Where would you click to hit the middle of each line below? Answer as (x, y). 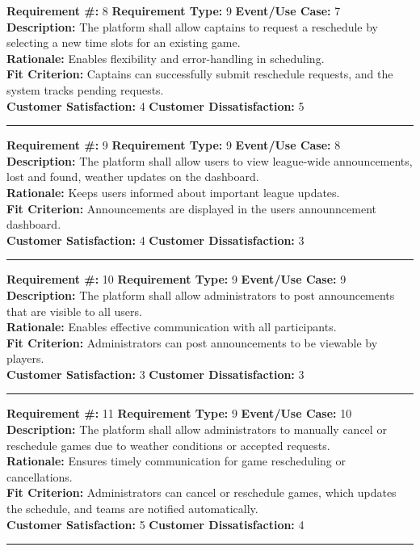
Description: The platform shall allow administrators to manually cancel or (197, 429)
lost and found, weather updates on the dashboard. (133, 177)
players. (25, 358)
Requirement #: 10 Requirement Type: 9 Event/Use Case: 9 (176, 279)
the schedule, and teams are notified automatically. (132, 509)
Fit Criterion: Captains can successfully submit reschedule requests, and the (200, 74)
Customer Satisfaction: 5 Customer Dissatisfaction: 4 (155, 524)
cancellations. (40, 476)
